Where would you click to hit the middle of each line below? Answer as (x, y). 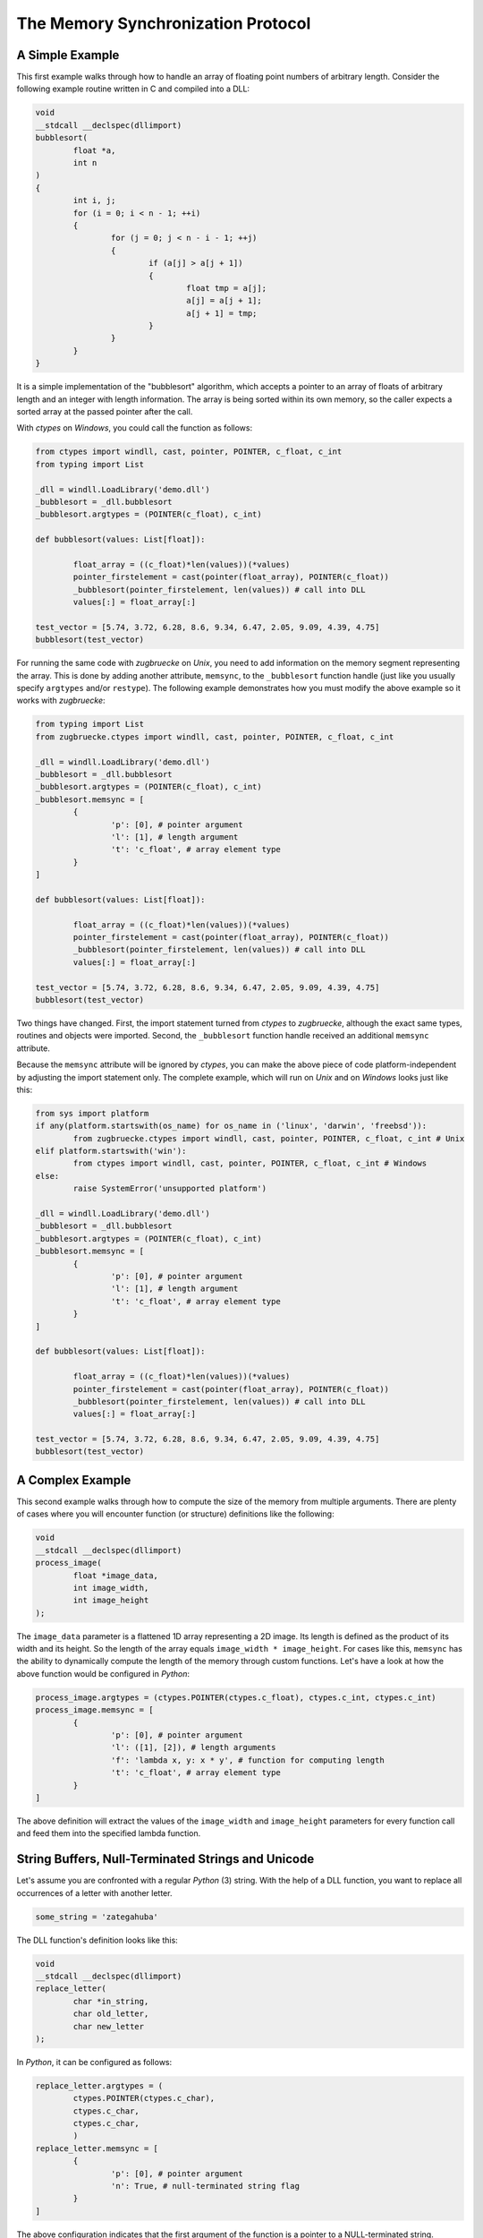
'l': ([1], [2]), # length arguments (193, 1747)
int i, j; (94, 201)
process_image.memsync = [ (94, 1710)
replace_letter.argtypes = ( (99, 2085)
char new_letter (109, 2026)
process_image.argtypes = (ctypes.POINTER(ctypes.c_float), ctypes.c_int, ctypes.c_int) (236, 1697)
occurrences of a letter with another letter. (94, 1892)
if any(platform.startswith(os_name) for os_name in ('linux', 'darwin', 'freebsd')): (231, 1126)
